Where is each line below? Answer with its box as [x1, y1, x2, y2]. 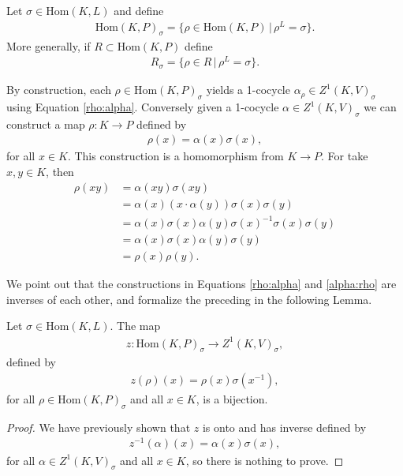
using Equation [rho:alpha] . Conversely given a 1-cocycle [6, 99, 279, 114]
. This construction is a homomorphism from [67, 148, 284, 164]
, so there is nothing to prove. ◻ [185, 452, 344, 468]
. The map [110, 317, 161, 334]
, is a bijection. [196, 391, 268, 407]
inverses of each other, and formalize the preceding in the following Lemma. [6, 290, 372, 307]
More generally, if [6, 37, 91, 54]
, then [46, 163, 74, 180]
